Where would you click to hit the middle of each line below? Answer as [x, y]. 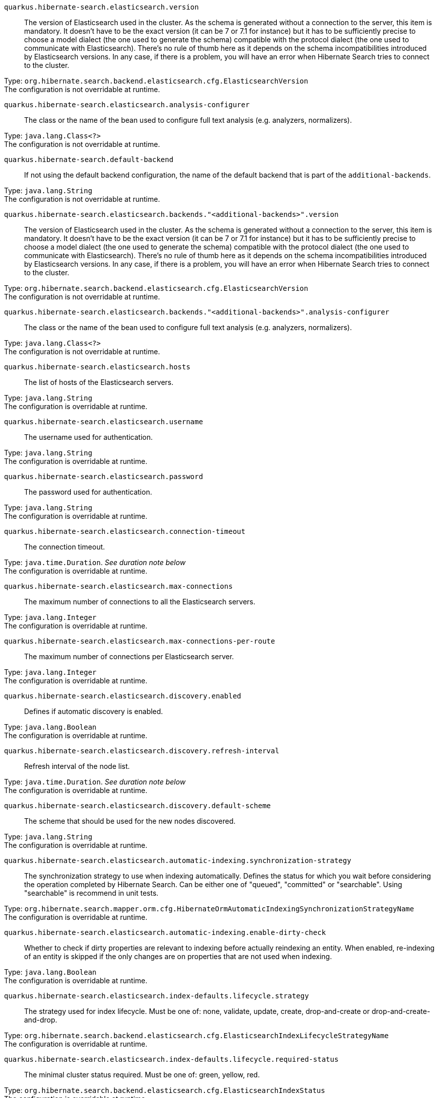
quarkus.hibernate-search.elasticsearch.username [104, 422]
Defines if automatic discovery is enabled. [94, 711]
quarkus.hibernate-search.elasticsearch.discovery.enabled [123, 696]
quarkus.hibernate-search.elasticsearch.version [101, 7]
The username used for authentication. [89, 437]
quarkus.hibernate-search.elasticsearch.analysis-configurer [127, 105]
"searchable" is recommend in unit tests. [91, 893]
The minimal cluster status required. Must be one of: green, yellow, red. [142, 1075]
